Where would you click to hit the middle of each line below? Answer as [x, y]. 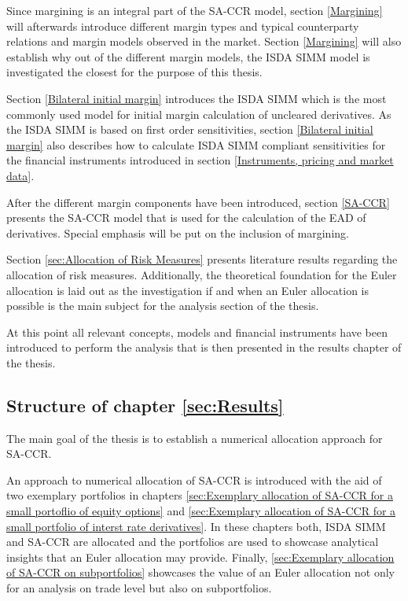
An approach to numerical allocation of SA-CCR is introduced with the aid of [194, 479]
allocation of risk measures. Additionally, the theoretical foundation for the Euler [202, 274]
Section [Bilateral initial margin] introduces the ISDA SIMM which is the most [197, 98]
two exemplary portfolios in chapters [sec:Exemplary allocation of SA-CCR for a [200, 495]
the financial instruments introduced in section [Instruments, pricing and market [200, 160]
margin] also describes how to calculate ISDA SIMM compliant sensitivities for [196, 144]
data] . [20, 175]
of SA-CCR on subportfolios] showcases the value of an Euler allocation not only [200, 572]
